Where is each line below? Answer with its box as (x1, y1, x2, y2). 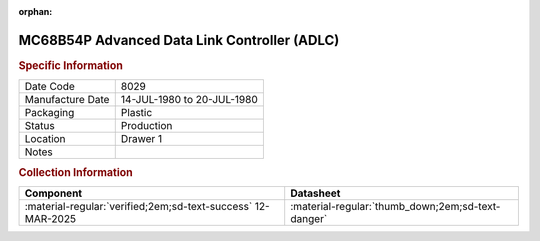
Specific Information (18, 58, 124, 72)
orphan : (18, 6, 53, 17)
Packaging (24, 106, 75, 120)
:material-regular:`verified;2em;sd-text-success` (24, 199, 253, 213)
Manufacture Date (24, 93, 110, 107)
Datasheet (290, 186, 341, 200)
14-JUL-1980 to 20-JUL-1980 (120, 93, 259, 107)
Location (24, 132, 66, 146)
